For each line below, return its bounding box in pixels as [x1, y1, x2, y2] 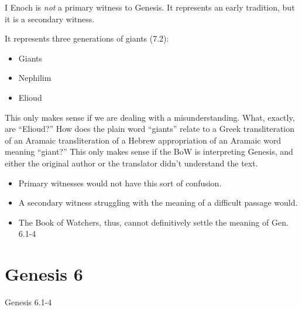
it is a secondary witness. [5, 12, 95, 25]
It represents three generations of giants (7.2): [5, 32, 169, 45]
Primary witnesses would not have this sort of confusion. [18, 176, 222, 189]
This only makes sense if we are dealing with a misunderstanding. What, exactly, [5, 111, 295, 123]
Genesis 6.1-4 [5, 296, 52, 308]
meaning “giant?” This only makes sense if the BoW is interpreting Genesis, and [5, 145, 293, 158]
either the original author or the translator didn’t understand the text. [5, 156, 258, 169]
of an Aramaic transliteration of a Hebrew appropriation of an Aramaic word [5, 134, 282, 146]
